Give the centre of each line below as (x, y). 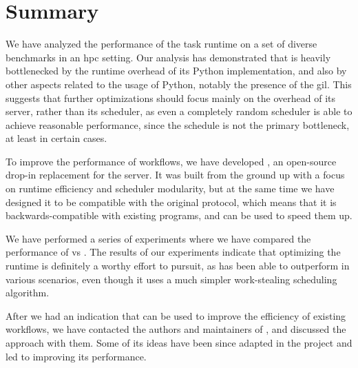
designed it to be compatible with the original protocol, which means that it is (171, 202)
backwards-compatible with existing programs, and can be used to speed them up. (179, 215)
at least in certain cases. (56, 138)
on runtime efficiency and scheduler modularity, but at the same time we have (170, 188)
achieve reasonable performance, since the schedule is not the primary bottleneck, (178, 124)
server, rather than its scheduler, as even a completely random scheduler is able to (179, 111)
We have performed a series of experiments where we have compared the (158, 238)
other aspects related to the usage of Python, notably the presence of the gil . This (179, 84)
